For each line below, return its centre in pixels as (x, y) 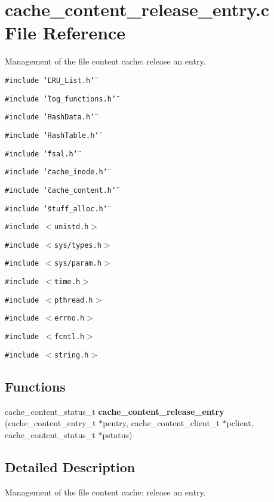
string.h (72, 355)
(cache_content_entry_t (50, 423)
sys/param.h (78, 264)
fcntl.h (70, 337)
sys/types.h (78, 245)
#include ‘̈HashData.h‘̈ (50, 117)
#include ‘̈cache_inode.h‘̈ (56, 172)
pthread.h (74, 300)
